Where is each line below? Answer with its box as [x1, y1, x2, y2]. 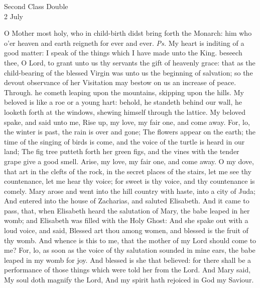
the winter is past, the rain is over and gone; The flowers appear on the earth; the [4, 126, 256, 137]
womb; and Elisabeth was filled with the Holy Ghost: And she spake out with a [4, 215, 248, 226]
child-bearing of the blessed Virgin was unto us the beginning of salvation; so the [4, 67, 253, 78]
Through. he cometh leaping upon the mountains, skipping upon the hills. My [4, 87, 244, 97]
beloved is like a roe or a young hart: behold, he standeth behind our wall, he [4, 97, 242, 107]
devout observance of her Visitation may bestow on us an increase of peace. [4, 77, 236, 88]
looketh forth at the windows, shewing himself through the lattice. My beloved [4, 106, 245, 117]
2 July [4, 11, 23, 21]
